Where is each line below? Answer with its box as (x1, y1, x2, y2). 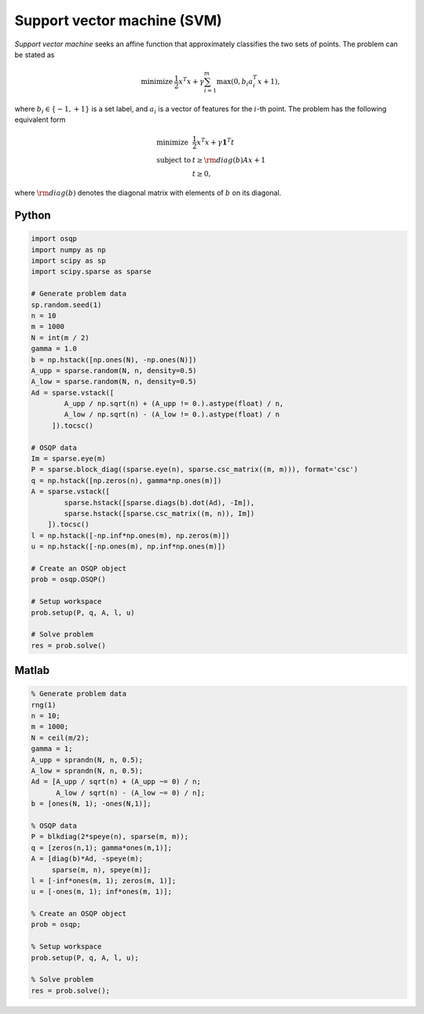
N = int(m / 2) (31, 333, 90, 342)
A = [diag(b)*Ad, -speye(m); (31, 855, 144, 863)
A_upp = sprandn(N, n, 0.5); (31, 755, 144, 764)
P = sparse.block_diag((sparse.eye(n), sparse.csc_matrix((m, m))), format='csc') (31, 465, 359, 474)
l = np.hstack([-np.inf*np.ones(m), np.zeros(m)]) (31, 531, 231, 540)
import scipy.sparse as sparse (31, 267, 152, 276)
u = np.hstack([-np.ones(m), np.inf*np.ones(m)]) (31, 542, 226, 551)
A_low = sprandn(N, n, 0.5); (31, 767, 144, 775)
